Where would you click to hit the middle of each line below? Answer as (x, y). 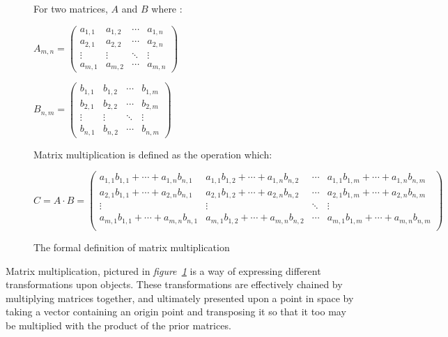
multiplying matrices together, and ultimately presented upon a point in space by (180, 298)
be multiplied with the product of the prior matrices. (118, 325)
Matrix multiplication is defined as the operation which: (153, 154)
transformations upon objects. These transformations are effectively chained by (174, 284)
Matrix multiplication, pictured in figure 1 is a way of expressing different (163, 270)
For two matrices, (71, 8)
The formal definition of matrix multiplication (132, 247)
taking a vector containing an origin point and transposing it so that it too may (176, 312)
